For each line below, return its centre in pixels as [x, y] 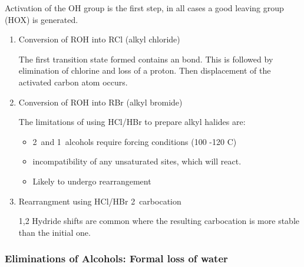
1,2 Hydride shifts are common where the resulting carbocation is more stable [159, 221]
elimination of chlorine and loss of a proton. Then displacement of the [145, 70]
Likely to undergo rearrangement [92, 181]
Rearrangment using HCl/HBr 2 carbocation [100, 201]
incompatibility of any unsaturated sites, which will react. [137, 161]
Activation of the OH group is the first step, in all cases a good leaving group [144, 8]
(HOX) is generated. [42, 19]
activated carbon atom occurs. [73, 82]
